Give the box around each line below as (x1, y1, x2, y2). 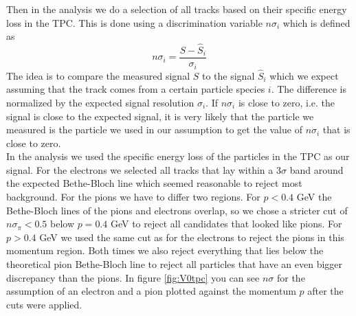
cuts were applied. (6, 297, 82, 311)
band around (289, 162, 344, 177)
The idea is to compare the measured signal (6, 68, 190, 82)
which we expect (269, 68, 339, 82)
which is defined (282, 15, 351, 30)
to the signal (201, 68, 255, 82)
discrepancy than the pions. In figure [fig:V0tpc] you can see (6, 270, 260, 284)
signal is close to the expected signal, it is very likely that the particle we (6, 109, 314, 123)
